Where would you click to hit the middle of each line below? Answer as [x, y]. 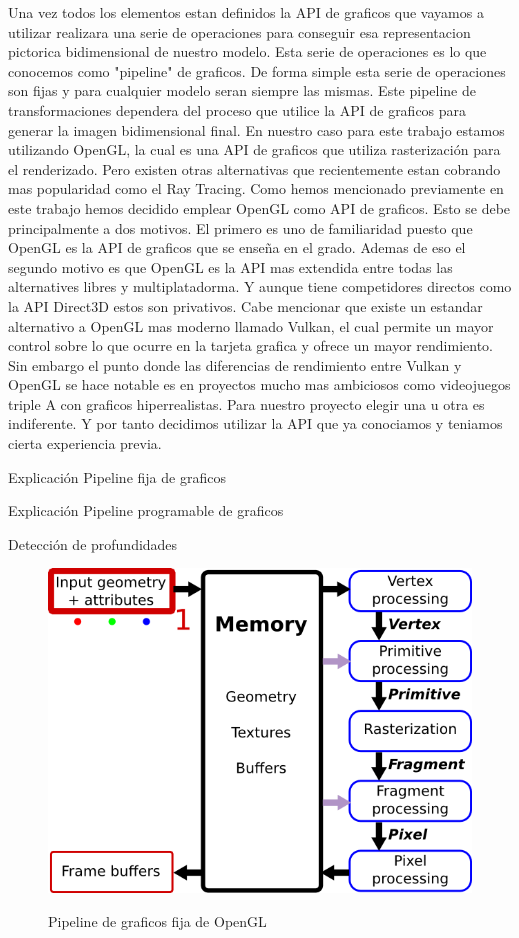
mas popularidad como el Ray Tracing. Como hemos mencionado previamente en [256, 188]
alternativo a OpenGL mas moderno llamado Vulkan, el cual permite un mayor [251, 325]
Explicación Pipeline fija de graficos [117, 476]
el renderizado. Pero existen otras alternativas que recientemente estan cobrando [254, 168]
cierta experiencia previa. [85, 443]
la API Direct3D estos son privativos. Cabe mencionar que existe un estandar [245, 305]
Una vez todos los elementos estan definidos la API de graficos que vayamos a [246, 12]
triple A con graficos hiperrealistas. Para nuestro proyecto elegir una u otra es [246, 403]
